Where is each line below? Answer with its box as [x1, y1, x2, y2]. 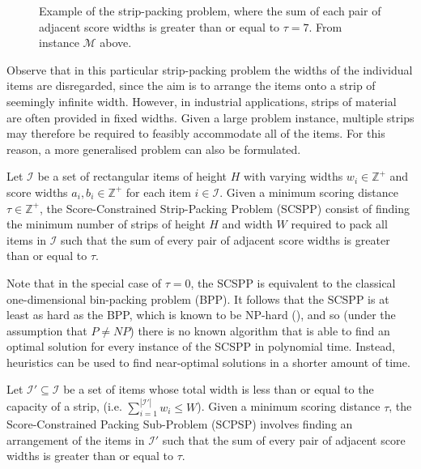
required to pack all [291, 215, 388, 232]
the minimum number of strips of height [6, 215, 206, 232]
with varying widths [243, 168, 343, 185]
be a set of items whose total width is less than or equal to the [63, 381, 374, 398]
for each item [125, 183, 191, 200]
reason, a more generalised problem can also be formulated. [6, 140, 301, 157]
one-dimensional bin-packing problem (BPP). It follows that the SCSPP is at [6, 290, 389, 307]
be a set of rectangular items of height [37, 168, 227, 185]
